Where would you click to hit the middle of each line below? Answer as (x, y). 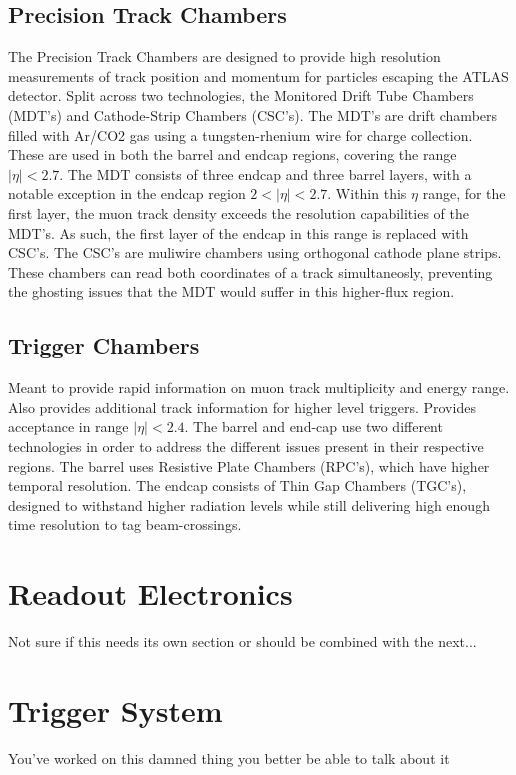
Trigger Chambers (104, 345)
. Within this (367, 193)
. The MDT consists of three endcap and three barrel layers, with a (265, 173)
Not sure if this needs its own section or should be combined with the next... (242, 641)
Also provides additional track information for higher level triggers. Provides (242, 406)
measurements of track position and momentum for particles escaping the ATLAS (258, 75)
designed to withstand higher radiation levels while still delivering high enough (249, 504)
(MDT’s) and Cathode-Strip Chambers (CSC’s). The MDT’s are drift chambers (253, 114)
